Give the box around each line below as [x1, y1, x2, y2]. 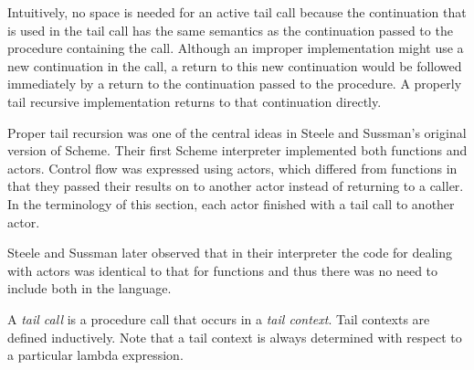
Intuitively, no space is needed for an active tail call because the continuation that [7, 3, 467, 21]
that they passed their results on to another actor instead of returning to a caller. [7, 176, 464, 196]
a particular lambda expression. [7, 345, 184, 365]
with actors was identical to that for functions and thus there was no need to [7, 260, 438, 280]
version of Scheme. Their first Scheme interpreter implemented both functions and [7, 141, 468, 160]
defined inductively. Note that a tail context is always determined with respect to [7, 327, 462, 346]
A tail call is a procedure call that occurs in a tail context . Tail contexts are [7, 309, 430, 328]
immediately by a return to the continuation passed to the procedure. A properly [7, 74, 462, 93]
